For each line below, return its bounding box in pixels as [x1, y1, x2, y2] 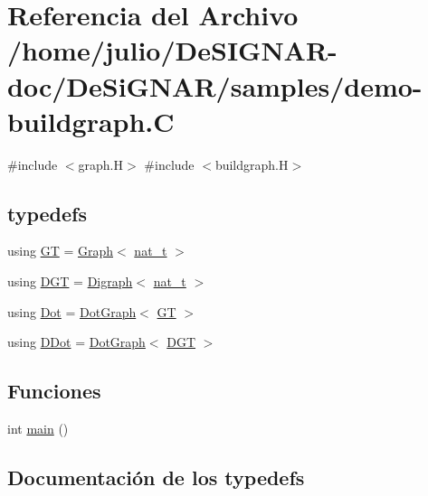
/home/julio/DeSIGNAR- [7, 32, 338, 69]
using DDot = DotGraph [7, 332, 146, 351]
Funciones [7, 377, 101, 405]
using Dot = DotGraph [7, 302, 137, 321]
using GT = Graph [7, 241, 114, 260]
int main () [7, 419, 69, 438]
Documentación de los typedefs [7, 463, 305, 491]
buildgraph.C [7, 102, 175, 139]
